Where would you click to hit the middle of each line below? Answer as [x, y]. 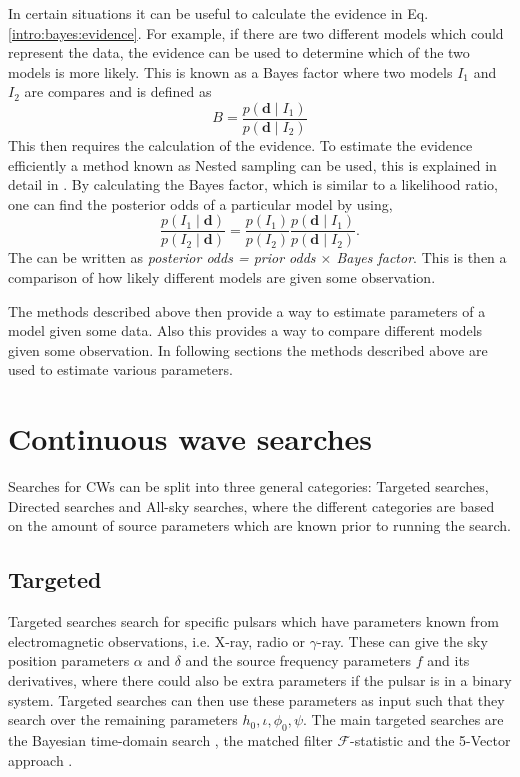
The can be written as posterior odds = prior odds [162, 257]
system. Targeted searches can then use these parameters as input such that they [256, 699]
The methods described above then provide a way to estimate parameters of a [247, 310]
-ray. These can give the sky [402, 640]
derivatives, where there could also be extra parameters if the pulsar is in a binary [260, 679]
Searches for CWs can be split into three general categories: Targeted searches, [248, 486]
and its [448, 660]
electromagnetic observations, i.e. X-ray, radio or [157, 640]
